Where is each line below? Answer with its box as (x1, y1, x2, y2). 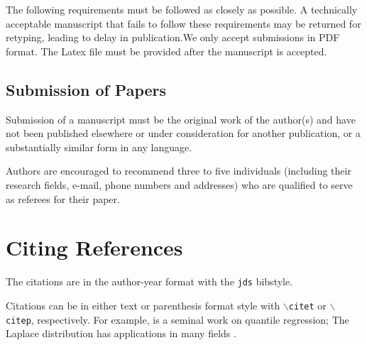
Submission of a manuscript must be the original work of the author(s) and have (6, 111, 356, 126)
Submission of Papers (6, 78, 167, 100)
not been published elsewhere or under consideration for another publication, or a (6, 126, 361, 141)
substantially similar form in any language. (6, 139, 192, 154)
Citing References (6, 233, 183, 262)
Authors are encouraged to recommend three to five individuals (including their (6, 163, 351, 178)
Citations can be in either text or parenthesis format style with (6, 297, 280, 312)
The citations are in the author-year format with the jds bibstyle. (6, 274, 293, 289)
